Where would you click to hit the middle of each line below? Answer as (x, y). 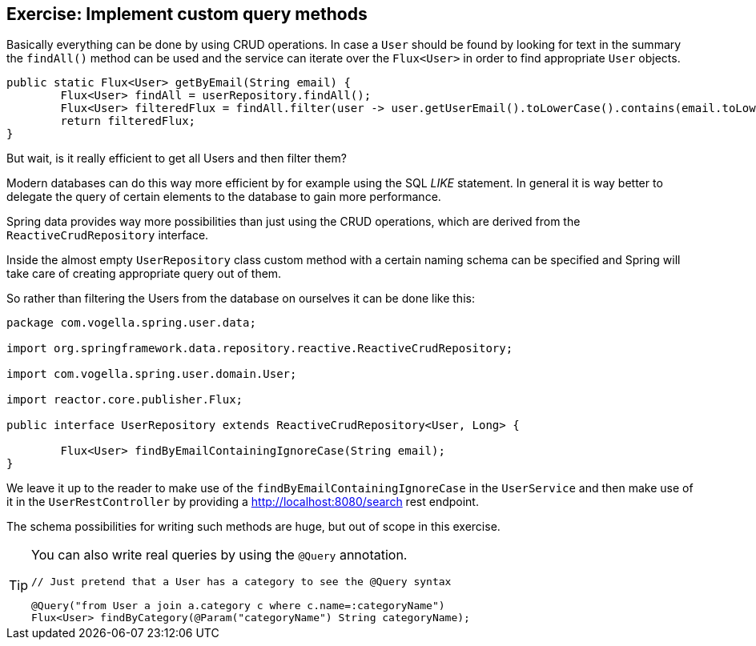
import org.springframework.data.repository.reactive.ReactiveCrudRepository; (260, 349)
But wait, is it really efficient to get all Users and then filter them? (177, 158)
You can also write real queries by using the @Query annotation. (219, 555)
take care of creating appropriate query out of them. (144, 274)
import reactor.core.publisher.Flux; (125, 400)
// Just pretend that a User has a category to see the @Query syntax (241, 582)
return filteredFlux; (128, 121)
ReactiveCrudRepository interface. (108, 235)
